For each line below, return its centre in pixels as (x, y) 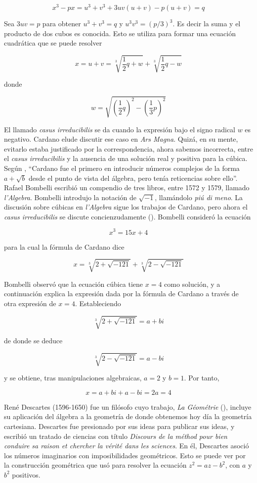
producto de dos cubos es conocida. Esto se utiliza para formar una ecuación (120, 33)
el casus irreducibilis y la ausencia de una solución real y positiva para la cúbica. (126, 158)
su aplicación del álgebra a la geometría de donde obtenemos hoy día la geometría (128, 416)
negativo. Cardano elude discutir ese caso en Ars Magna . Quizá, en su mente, (121, 139)
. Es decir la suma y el (207, 24)
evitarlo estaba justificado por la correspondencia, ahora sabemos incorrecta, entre (128, 148)
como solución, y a (192, 284)
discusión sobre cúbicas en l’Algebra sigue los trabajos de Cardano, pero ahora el (126, 207)
